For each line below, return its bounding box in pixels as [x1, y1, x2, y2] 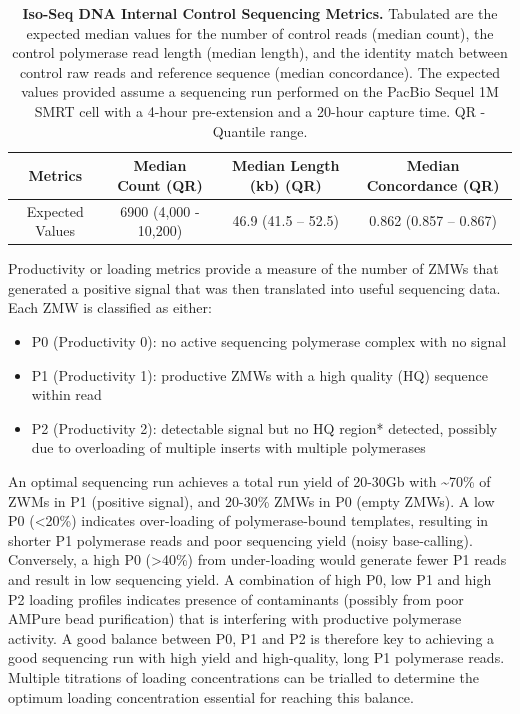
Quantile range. [212, 120, 308, 141]
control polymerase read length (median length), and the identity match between [12, 42, 508, 63]
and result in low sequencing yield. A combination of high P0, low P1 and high [8, 569, 492, 589]
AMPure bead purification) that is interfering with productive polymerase [8, 608, 462, 629]
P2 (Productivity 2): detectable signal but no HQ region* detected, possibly [31, 417, 498, 438]
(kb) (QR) [249, 174, 322, 195]
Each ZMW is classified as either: [8, 297, 212, 318]
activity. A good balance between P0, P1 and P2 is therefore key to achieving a [8, 627, 495, 648]
